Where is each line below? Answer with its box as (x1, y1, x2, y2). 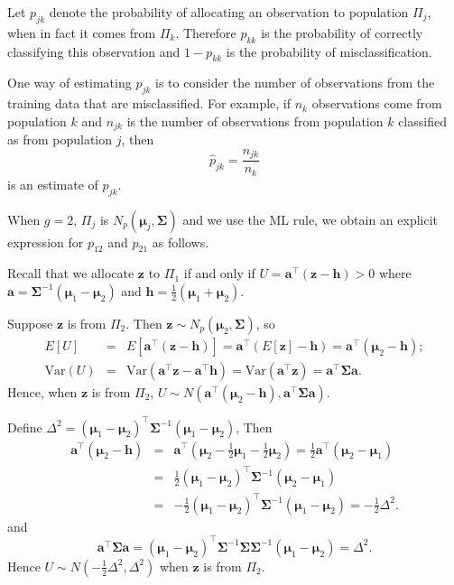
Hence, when (7, 383, 78, 402)
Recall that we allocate (7, 264, 134, 283)
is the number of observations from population (126, 111, 384, 130)
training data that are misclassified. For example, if (7, 94, 292, 113)
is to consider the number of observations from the (155, 73, 435, 92)
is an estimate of (7, 174, 98, 193)
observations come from (311, 94, 442, 113)
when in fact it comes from (7, 23, 156, 42)
